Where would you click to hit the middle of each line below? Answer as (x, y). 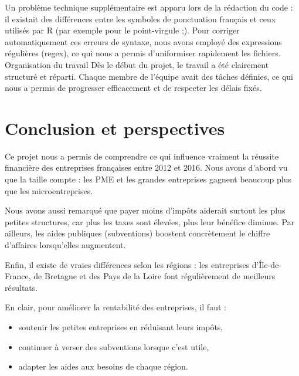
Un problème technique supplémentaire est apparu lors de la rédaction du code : (149, 7)
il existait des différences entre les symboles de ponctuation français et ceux (140, 18)
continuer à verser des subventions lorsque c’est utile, (114, 346)
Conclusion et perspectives (115, 128)
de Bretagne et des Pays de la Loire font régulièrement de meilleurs (154, 276)
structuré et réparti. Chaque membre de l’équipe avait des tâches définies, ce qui (149, 76)
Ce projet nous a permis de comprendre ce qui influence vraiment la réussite (142, 156)
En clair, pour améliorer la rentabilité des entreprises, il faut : (115, 307)
